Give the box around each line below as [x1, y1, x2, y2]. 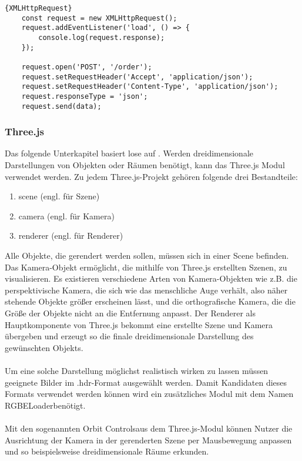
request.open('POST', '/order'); [21, 62, 152, 71]
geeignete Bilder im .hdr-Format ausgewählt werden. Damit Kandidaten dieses [5, 376, 287, 388]
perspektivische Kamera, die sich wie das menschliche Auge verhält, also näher [5, 283, 288, 296]
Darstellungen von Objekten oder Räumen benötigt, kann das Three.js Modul [5, 159, 285, 171]
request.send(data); [21, 102, 102, 111]
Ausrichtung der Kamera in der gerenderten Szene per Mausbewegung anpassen [5, 433, 292, 446]
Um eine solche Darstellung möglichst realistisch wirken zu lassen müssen [5, 364, 269, 376]
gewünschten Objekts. [5, 341, 83, 353]
